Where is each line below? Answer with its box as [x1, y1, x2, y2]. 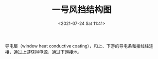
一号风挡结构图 [52, 4, 112, 15]
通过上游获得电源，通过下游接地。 [13, 49, 82, 55]
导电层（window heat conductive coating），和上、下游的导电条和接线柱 [5, 43, 149, 48]
